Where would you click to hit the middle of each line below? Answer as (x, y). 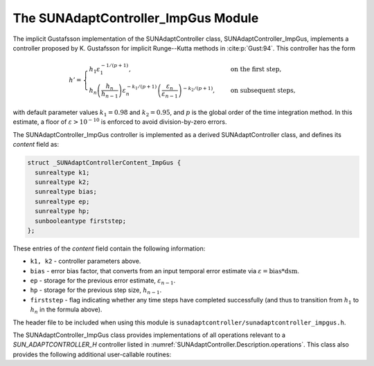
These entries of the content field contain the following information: (109, 248)
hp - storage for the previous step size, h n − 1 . (96, 291)
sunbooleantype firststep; (81, 221)
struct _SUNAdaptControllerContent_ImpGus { (104, 163)
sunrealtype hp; (62, 211)
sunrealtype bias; (66, 192)
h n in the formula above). (66, 310)
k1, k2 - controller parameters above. (86, 261)
